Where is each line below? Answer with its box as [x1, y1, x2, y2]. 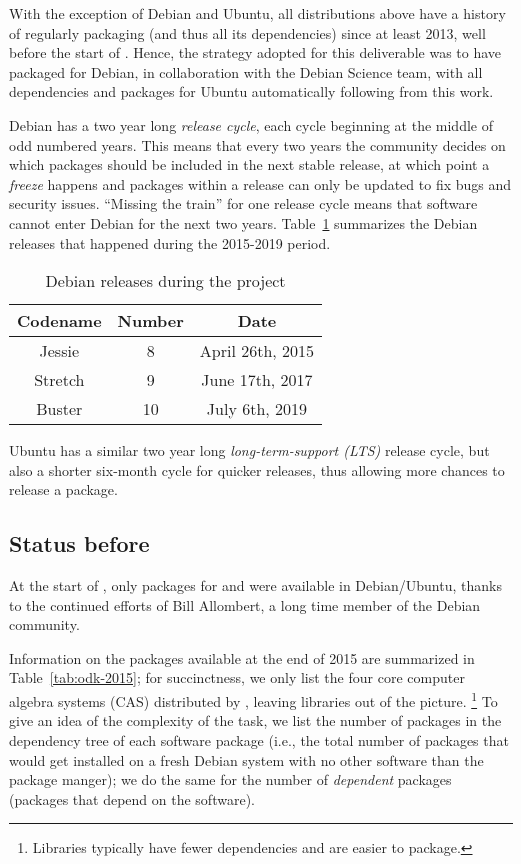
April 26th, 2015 [199, 339, 315, 363]
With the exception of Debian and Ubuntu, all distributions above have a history [9, 3, 506, 23]
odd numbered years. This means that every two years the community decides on [9, 134, 506, 155]
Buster [36, 397, 83, 421]
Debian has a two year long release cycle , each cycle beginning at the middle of [9, 114, 493, 135]
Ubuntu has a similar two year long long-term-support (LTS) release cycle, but [9, 440, 490, 461]
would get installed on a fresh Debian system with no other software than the [9, 749, 484, 770]
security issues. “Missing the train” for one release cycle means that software [9, 193, 478, 214]
